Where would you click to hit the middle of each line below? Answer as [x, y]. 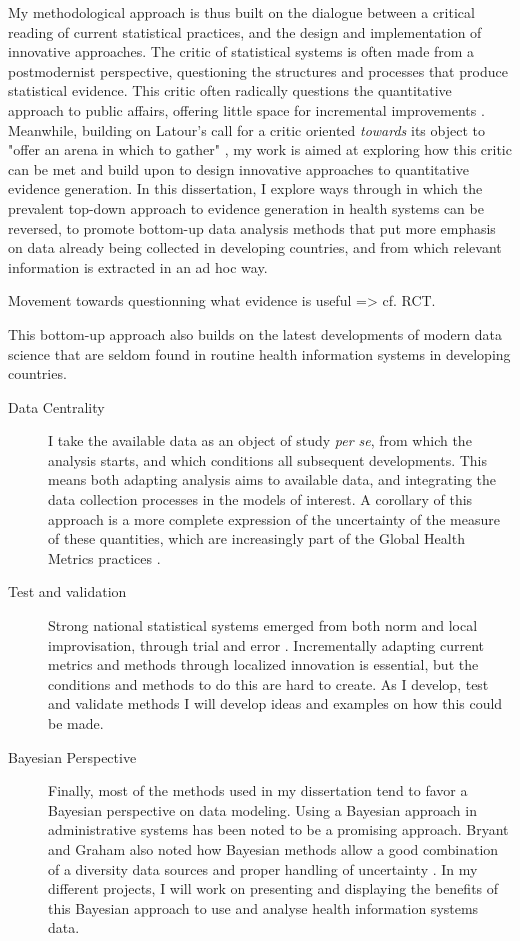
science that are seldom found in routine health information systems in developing [259, 353]
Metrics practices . [104, 557]
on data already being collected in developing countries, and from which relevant [255, 247]
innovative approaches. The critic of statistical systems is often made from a [241, 51]
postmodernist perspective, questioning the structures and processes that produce [258, 70]
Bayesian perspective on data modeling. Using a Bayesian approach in [262, 809]
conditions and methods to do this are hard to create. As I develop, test [268, 683]
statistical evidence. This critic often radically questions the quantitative [230, 90]
